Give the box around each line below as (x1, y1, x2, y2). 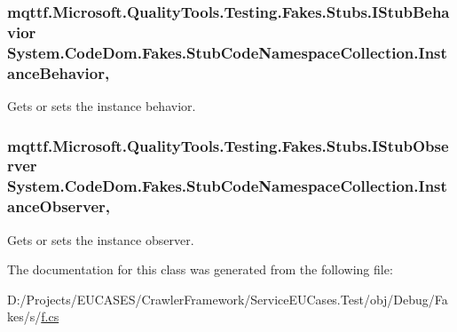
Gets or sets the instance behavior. (7, 96, 196, 115)
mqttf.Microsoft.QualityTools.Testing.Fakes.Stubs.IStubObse (7, 134, 449, 156)
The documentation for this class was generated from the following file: (7, 260, 393, 279)
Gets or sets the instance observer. (7, 230, 194, 249)
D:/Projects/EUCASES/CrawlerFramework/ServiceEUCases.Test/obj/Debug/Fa (7, 289, 448, 308)
